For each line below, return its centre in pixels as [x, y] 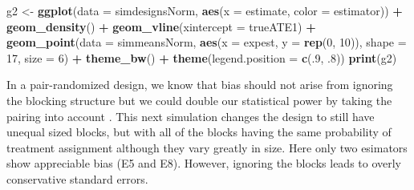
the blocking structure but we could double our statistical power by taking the [199, 100]
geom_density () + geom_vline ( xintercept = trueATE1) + [161, 26]
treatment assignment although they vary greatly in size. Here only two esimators [207, 147]
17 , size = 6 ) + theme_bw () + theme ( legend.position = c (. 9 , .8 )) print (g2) [202, 57]
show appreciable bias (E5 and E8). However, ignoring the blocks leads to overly [204, 163]
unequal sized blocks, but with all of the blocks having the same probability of [199, 132]
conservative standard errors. [77, 178]
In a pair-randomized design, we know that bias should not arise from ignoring [200, 85]
